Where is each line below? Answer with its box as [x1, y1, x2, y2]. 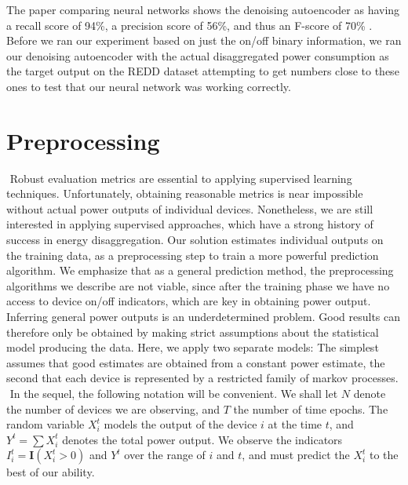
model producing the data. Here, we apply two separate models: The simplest [6, 339, 379, 356]
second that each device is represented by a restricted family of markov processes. [6, 370, 399, 386]
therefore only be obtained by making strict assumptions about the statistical [6, 323, 379, 340]
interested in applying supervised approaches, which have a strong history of [6, 216, 373, 232]
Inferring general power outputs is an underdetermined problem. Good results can [6, 308, 401, 325]
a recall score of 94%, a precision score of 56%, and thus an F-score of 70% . [6, 16, 373, 33]
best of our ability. [6, 464, 95, 480]
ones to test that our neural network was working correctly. [6, 78, 291, 94]
